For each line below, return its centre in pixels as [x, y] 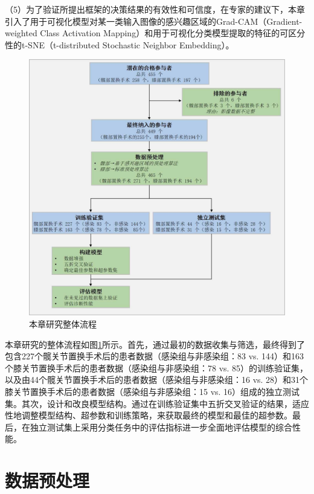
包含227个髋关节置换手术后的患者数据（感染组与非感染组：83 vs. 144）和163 [155, 356]
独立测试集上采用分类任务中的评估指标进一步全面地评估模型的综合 [161, 427]
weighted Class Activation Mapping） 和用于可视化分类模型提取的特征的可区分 [155, 33]
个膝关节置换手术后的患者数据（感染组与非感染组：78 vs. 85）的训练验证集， [157, 367]
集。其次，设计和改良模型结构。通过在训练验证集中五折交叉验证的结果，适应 [157, 403]
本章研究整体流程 [63, 323]
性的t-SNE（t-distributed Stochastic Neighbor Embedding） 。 [120, 44]
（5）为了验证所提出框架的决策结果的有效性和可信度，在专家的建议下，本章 [155, 9]
